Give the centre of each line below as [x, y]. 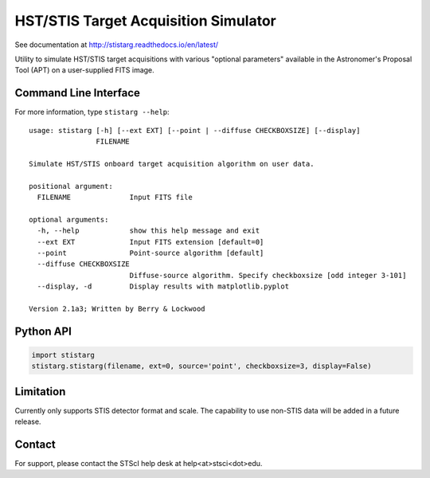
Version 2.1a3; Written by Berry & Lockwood [117, 308]
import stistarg [63, 355]
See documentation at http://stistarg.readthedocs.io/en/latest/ [117, 45]
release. [28, 421]
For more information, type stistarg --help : [92, 112]
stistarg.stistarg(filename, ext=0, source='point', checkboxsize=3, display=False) [201, 366]
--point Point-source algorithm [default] [150, 253]
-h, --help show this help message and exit [149, 231]
